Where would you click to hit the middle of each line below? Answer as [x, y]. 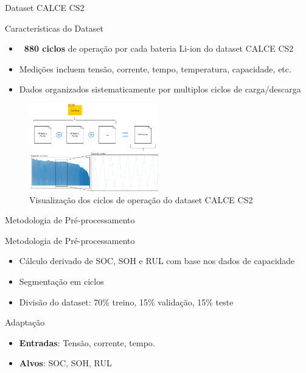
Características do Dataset [54, 28]
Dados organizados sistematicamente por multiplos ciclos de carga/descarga [160, 89]
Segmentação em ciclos [61, 281]
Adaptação [25, 322]
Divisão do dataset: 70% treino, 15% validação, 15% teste [126, 302]
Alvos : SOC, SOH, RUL [65, 363]
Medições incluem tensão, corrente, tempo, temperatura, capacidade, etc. [155, 68]
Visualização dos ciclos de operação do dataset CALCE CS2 [141, 199]
